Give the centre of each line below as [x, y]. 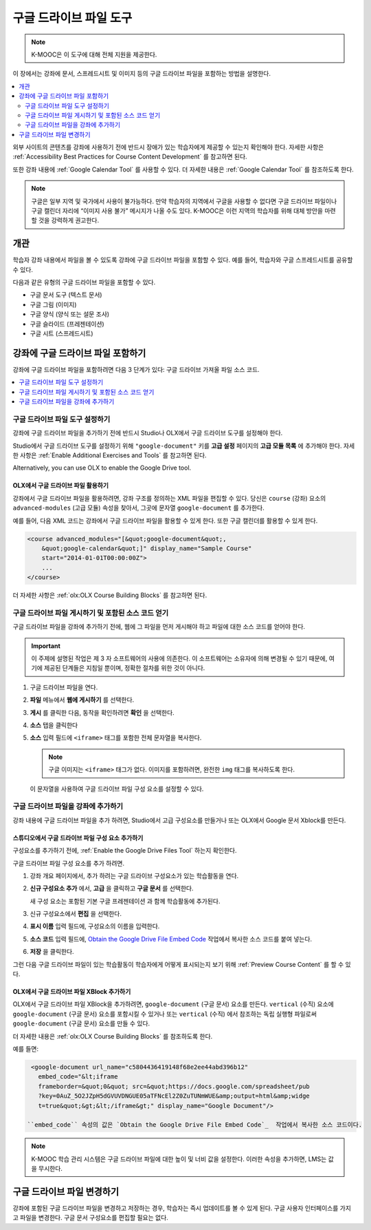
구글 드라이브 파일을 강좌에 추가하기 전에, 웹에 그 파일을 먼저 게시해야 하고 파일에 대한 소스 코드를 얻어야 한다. [159, 627]
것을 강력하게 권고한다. [69, 220]
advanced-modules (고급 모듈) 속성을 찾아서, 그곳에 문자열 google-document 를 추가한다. [138, 508]
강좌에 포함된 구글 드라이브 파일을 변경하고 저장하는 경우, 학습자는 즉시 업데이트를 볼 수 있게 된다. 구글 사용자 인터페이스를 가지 [182, 1208]
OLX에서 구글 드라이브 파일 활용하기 [61, 486]
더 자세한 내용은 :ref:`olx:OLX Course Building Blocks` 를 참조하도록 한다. [113, 1036]
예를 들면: [26, 1049]
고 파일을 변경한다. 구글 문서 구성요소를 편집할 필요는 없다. [90, 1218]
